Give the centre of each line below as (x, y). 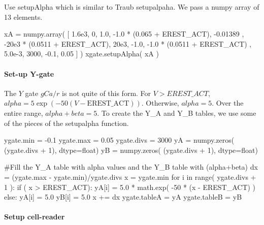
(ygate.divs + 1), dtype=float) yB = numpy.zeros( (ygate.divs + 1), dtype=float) (131, 150)
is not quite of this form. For (107, 93)
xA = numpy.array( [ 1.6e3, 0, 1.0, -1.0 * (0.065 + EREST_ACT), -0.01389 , (124, 34)
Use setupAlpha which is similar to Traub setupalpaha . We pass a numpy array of (132, 7)
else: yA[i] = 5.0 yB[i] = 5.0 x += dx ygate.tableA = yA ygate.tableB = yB (123, 197)
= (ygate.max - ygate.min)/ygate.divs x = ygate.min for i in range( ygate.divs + (130, 176)
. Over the (228, 103)
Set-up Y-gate (29, 73)
